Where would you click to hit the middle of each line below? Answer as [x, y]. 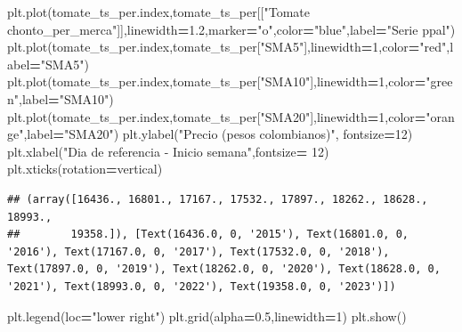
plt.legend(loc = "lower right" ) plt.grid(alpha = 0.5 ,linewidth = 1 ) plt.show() [207, 316]
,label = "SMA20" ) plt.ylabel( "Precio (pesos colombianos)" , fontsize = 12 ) [218, 134]
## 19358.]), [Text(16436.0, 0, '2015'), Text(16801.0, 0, [208, 235]
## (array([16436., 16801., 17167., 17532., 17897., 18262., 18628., [218, 199]
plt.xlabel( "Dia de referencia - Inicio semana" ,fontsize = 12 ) [168, 151]
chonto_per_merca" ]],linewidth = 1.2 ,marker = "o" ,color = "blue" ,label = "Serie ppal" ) [231, 29]
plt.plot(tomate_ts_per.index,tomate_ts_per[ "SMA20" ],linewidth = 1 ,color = [217, 116]
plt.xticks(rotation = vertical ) [85, 169]
